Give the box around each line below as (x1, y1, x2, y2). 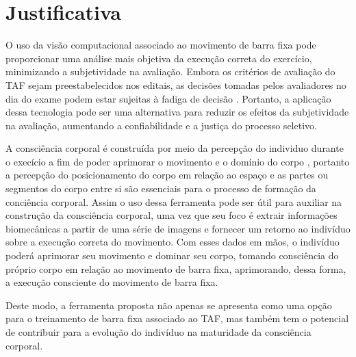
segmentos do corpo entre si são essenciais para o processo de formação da (5, 181, 316, 196)
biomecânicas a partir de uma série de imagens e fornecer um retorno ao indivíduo (5, 221, 351, 235)
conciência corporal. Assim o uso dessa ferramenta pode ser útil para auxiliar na (5, 194, 342, 209)
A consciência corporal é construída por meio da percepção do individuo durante (5, 141, 344, 155)
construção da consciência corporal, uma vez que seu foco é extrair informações (5, 208, 338, 222)
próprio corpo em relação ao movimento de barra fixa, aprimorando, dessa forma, (5, 261, 346, 276)
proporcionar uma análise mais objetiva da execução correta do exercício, (5, 51, 312, 65)
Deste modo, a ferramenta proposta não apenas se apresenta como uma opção (5, 297, 332, 312)
